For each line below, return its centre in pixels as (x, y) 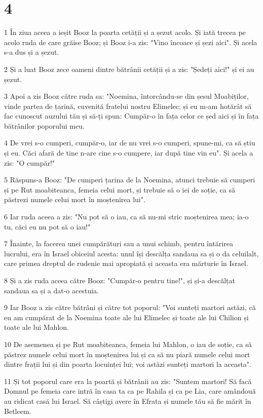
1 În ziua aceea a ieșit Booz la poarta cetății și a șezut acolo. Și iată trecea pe (125, 32)
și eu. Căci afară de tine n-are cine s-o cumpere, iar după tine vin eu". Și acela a (129, 153)
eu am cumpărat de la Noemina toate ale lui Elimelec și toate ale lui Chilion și (126, 317)
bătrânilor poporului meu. (44, 125)
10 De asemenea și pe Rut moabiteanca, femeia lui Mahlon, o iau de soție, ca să (128, 344)
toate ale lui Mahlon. (36, 327)
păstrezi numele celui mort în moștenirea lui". (75, 199)
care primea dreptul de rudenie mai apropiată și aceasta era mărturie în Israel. (126, 263)
